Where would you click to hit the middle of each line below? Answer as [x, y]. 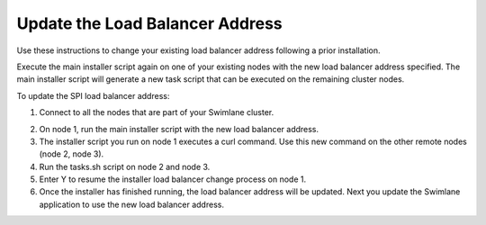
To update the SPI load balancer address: [93, 95]
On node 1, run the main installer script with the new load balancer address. [179, 129]
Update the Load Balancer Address [149, 23]
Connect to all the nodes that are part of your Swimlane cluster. [157, 112]
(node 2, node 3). [72, 154]
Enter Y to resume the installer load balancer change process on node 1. [173, 179]
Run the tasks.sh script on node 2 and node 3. [125, 166]
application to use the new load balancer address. [132, 204]
